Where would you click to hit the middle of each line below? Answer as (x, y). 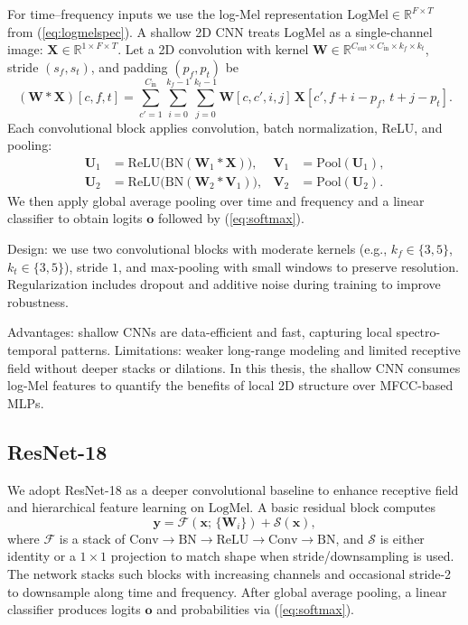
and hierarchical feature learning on (106, 507)
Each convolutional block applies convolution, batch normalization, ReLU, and (225, 127)
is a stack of (92, 538)
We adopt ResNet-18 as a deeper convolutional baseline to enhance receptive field (233, 489)
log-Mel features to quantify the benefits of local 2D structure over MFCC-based (230, 385)
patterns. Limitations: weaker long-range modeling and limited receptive (261, 349)
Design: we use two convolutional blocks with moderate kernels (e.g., (197, 248)
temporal (32, 349)
